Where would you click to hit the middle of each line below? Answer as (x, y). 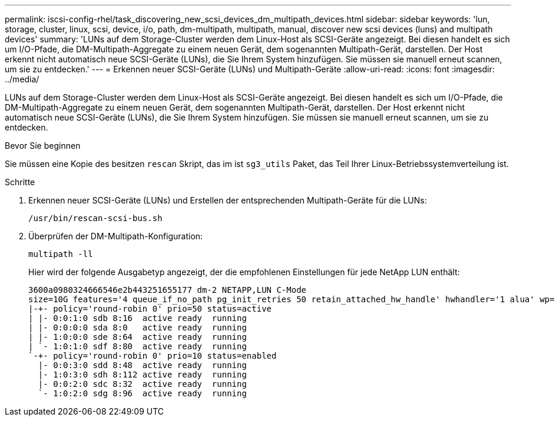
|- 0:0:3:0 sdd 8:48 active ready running (142, 365)
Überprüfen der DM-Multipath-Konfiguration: (116, 236)
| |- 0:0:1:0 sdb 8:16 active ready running (138, 318)
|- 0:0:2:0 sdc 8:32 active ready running (142, 384)
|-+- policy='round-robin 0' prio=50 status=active (150, 309)
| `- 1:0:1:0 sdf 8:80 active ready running (138, 346)
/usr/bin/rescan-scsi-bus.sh (95, 218)
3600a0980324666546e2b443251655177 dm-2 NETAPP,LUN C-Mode (168, 290)
